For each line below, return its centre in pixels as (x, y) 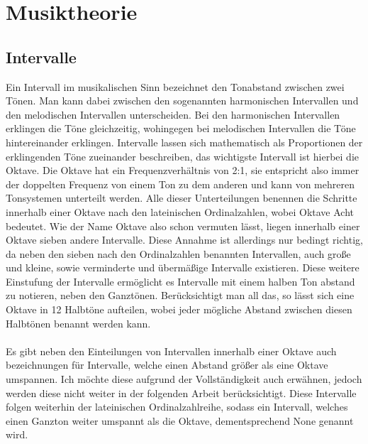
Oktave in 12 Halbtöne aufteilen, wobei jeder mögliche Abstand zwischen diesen (179, 309)
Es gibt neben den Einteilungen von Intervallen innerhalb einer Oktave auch (171, 351)
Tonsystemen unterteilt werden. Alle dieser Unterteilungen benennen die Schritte (182, 198)
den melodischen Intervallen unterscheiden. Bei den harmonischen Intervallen (173, 114)
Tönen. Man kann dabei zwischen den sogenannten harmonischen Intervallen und (182, 101)
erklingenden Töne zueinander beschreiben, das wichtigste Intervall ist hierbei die (182, 156)
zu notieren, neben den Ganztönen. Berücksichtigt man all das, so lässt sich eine (180, 295)
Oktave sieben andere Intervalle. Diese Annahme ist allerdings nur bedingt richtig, (184, 240)
